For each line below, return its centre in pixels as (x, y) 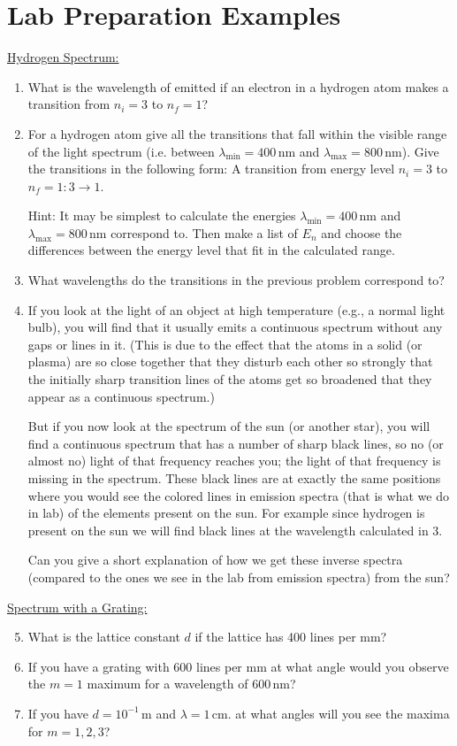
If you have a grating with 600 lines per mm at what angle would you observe (238, 666)
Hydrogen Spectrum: (63, 57)
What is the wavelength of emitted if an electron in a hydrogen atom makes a (238, 86)
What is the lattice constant (104, 637)
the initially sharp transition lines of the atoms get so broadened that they (230, 379)
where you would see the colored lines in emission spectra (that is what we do (238, 495)
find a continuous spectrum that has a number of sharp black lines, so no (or (236, 443)
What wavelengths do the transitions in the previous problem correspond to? (236, 280)
